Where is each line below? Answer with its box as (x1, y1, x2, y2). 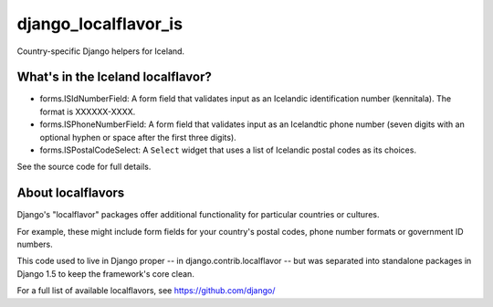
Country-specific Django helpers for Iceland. (16, 46, 185, 57)
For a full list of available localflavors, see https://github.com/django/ (16, 285, 276, 296)
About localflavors (16, 185, 125, 201)
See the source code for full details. (16, 161, 152, 173)
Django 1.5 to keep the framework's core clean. (16, 268, 195, 279)
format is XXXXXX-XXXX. (39, 106, 136, 117)
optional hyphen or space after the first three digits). (39, 132, 236, 143)
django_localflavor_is (16, 14, 183, 34)
